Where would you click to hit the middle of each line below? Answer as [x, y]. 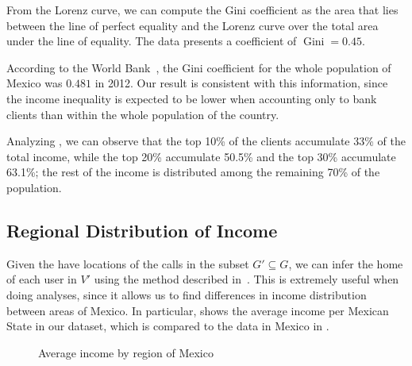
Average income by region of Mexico [126, 352]
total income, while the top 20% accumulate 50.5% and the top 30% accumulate [201, 156]
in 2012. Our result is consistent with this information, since [241, 83]
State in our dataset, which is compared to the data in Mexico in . [168, 326]
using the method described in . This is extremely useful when [246, 279]
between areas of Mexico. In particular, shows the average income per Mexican [198, 310]
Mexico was [35, 83]
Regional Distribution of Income [142, 230]
